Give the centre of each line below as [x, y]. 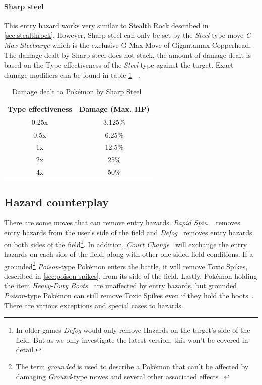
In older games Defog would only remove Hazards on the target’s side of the [133, 330]
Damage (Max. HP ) [114, 109]
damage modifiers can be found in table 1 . [72, 74]
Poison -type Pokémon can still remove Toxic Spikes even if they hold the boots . [129, 295]
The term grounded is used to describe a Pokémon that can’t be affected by [132, 366]
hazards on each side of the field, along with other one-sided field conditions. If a [129, 254]
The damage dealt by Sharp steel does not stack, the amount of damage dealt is [127, 55]
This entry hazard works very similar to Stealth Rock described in [106, 25]
